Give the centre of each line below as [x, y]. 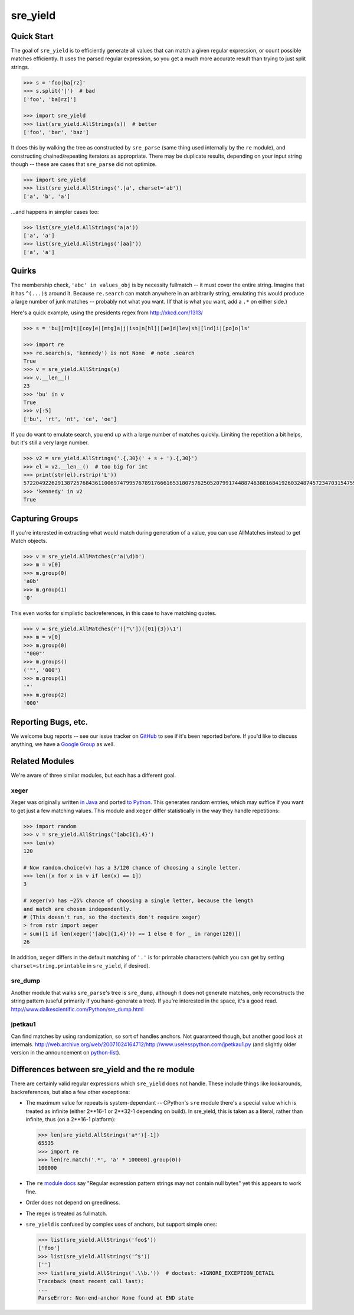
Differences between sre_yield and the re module [103, 1070]
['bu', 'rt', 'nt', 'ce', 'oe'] [70, 419]
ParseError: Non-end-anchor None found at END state [116, 1298]
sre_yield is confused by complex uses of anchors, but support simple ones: [122, 1224]
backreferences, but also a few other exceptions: [71, 1092]
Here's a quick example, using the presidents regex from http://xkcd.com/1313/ [107, 313]
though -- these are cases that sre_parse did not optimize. [84, 164]
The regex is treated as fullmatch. [66, 1213]
